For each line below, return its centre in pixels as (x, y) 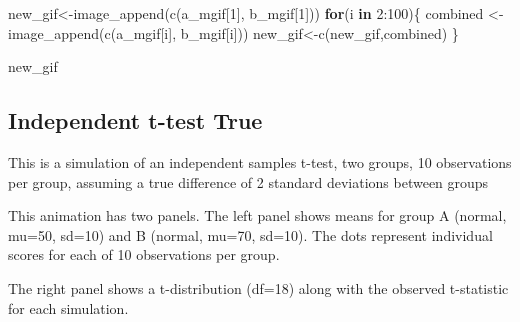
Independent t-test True (135, 120)
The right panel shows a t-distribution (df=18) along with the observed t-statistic (258, 287)
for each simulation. (68, 307)
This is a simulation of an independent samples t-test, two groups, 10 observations (260, 161)
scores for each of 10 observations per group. (144, 254)
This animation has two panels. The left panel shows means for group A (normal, (257, 215)
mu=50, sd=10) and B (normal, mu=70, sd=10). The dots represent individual (250, 234)
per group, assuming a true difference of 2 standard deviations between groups (248, 181)
